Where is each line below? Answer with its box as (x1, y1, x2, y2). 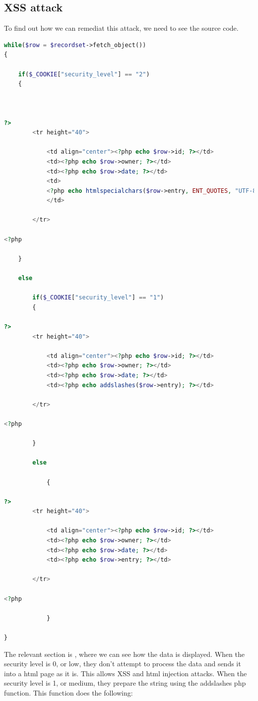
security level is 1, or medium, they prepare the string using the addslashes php (4, 678, 246, 688)
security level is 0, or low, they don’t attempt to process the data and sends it (4, 658, 241, 669)
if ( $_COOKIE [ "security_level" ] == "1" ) (32, 294, 164, 301)
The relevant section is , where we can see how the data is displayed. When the (4, 648, 245, 659)
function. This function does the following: (4, 687, 133, 698)
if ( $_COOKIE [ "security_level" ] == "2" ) (18, 70, 150, 78)
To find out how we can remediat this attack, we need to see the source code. (4, 23, 239, 33)
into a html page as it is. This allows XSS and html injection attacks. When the (4, 668, 247, 678)
